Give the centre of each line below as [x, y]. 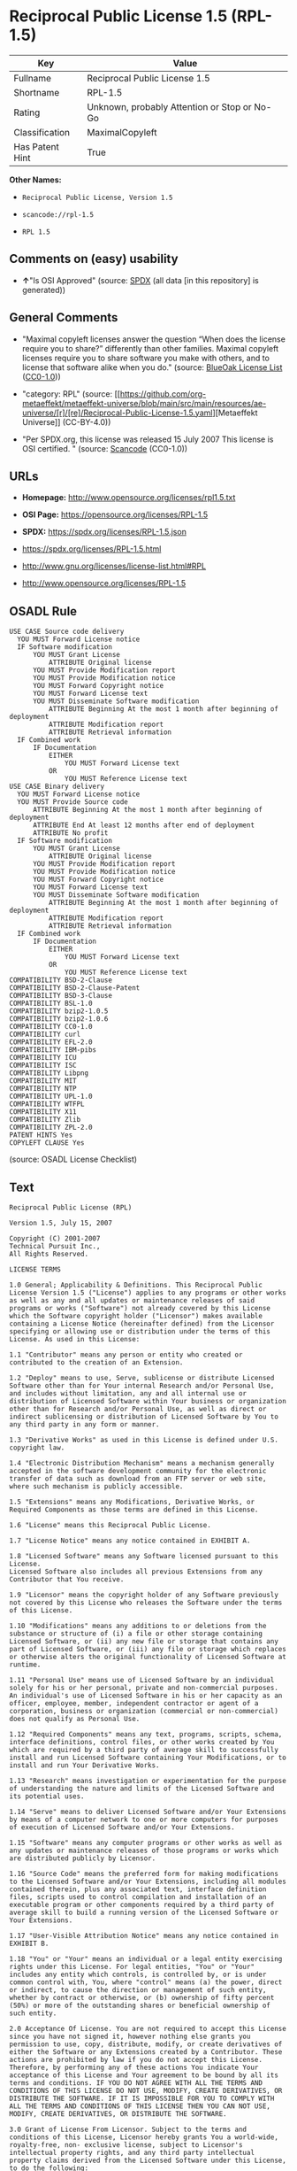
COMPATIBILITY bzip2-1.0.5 [59, 1011]
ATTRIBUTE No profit [70, 833]
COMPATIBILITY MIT [43, 1081]
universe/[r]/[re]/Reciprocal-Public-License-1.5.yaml [117, 413]
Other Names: [35, 180]
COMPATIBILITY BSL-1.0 [51, 1004]
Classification [42, 132]
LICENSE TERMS [35, 1270]
